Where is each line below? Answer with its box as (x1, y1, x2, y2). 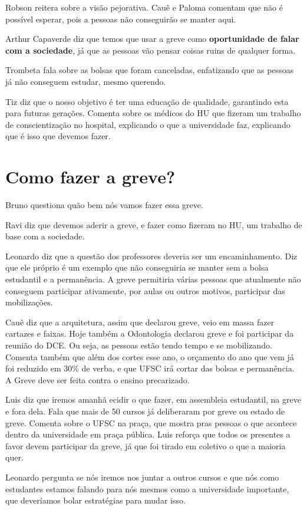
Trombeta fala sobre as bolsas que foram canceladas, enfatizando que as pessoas (5, 64, 294, 76)
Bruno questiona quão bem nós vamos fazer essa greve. (5, 199, 203, 211)
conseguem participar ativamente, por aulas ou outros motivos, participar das (5, 284, 285, 297)
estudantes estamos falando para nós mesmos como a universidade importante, (5, 482, 289, 495)
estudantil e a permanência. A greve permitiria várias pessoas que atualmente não (5, 273, 301, 285)
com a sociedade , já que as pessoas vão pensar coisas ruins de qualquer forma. (5, 44, 296, 56)
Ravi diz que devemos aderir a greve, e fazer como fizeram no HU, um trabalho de (5, 218, 302, 231)
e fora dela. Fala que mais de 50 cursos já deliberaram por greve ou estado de (5, 404, 285, 417)
